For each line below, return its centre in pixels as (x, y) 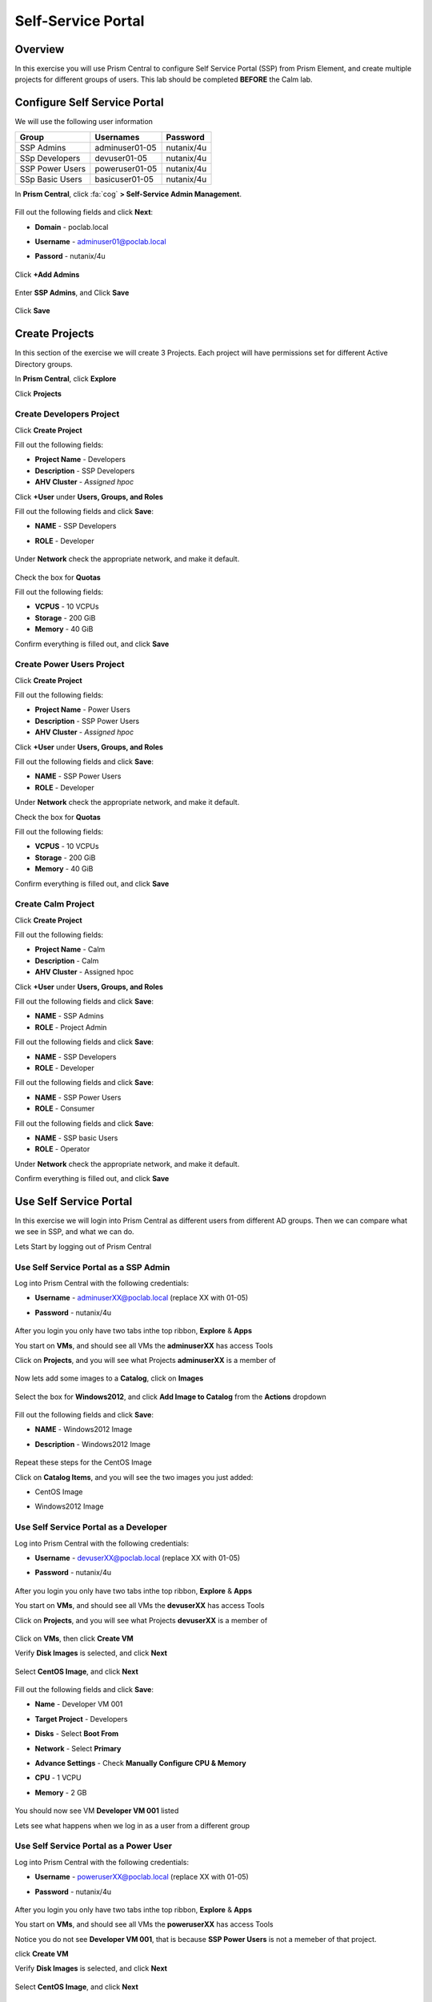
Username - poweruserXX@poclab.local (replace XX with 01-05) (142, 1877)
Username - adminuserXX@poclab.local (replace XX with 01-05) (142, 1298)
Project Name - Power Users (83, 710)
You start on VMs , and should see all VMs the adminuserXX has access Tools (144, 1345)
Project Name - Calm (70, 950)
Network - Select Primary (78, 1748)
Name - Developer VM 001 (79, 1704)
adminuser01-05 (126, 147)
